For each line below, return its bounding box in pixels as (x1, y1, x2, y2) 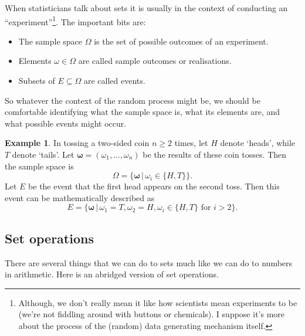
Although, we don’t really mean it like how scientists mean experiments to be (18, 296, 297, 308)
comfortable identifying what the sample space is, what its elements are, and (5, 106, 280, 118)
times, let (174, 137, 208, 149)
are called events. (83, 74, 145, 87)
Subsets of (18, 74, 55, 87)
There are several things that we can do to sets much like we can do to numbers (5, 256, 293, 269)
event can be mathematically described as (5, 191, 155, 203)
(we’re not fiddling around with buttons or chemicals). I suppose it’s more (18, 308, 285, 320)
